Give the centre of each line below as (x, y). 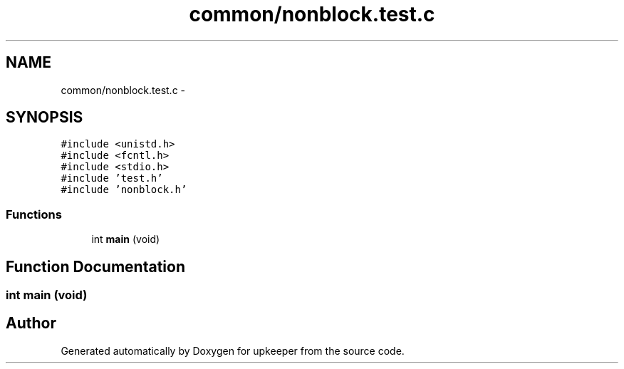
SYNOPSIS (45, 118)
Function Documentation (95, 266)
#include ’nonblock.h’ (124, 190)
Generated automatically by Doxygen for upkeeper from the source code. (233, 350)
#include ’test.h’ (112, 178)
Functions (34, 214)
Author (31, 323)
